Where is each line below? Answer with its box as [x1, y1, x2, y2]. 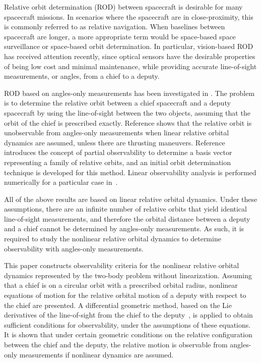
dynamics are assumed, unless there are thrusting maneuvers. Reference [4, 137, 225, 147]
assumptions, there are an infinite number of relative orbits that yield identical [4, 203, 247, 214]
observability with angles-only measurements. [4, 243, 144, 253]
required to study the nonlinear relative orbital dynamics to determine [4, 233, 221, 244]
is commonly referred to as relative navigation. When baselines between [4, 21, 225, 32]
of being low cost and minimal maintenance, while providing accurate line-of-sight [4, 61, 257, 71]
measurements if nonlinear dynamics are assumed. [19, 349, 174, 359]
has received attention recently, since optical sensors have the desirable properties [4, 50, 255, 61]
